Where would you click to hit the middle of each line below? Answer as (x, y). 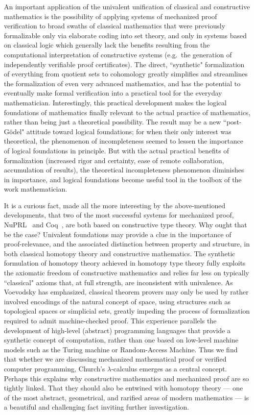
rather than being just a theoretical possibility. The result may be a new (113, 122)
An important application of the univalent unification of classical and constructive (127, 6)
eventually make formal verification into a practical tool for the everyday (113, 93)
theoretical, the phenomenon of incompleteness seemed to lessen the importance (124, 141)
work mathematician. (36, 189)
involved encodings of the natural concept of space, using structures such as (117, 301)
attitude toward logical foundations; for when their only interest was (129, 131)
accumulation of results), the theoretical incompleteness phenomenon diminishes (124, 170)
